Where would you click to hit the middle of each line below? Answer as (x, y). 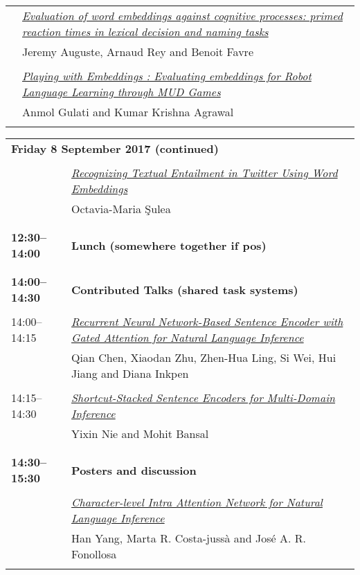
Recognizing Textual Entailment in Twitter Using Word (205, 173)
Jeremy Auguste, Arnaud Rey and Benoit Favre (138, 52)
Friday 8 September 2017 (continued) (115, 148)
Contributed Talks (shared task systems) (185, 289)
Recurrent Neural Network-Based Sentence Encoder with (207, 321)
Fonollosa (94, 554)
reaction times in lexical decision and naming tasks (145, 31)
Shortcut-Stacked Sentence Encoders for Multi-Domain (204, 398)
